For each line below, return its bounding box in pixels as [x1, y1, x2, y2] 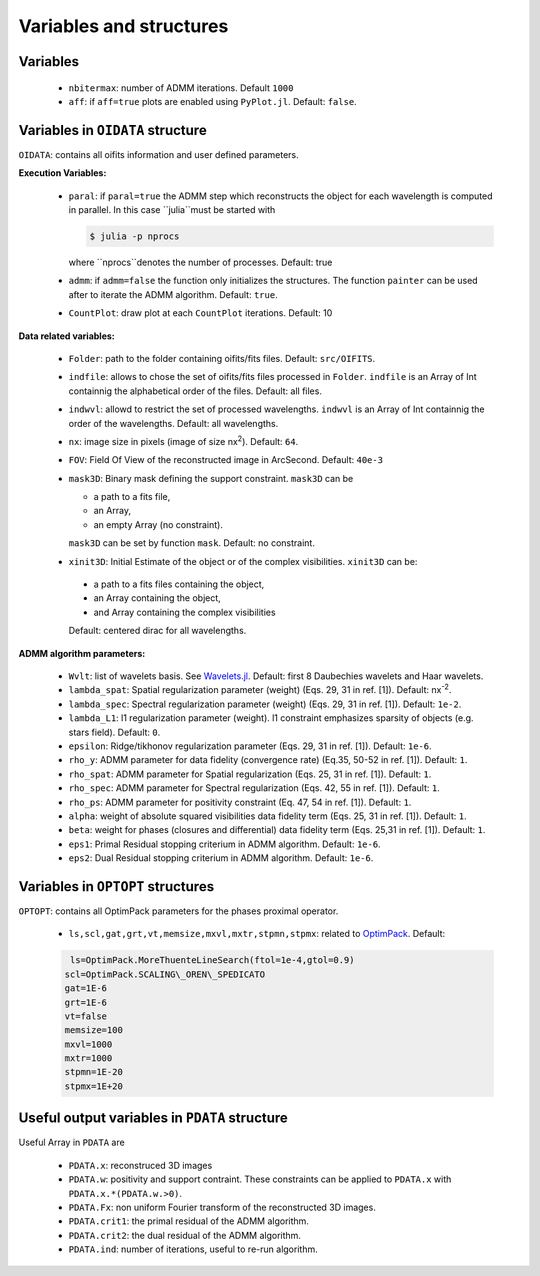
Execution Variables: [18, 167, 107, 179]
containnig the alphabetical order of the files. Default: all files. [68, 385, 322, 397]
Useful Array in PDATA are [18, 1136, 125, 1149]
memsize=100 [64, 1025, 124, 1036]
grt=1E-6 [64, 996, 108, 1008]
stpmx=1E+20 [64, 1080, 124, 1092]
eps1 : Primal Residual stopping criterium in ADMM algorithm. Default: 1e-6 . [68, 838, 381, 850]
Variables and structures [18, 15, 229, 37]
